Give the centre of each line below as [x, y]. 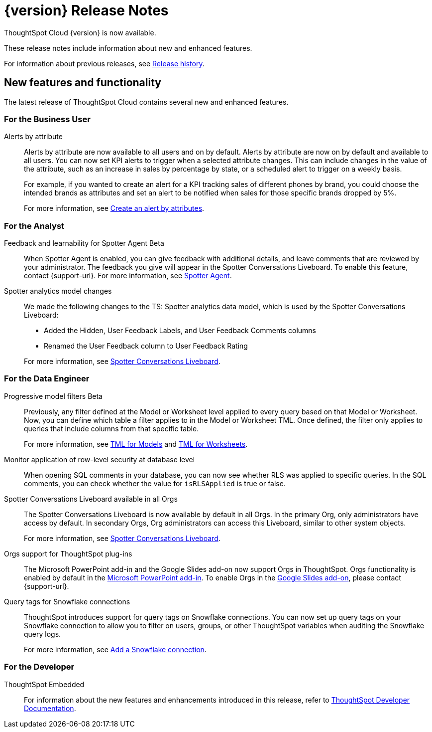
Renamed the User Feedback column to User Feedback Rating [146, 346]
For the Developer [39, 667]
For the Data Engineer [47, 379]
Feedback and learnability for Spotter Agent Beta [84, 243]
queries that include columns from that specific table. [111, 428]
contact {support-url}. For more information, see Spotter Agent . [128, 276]
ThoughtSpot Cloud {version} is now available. [80, 32]
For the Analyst [34, 226]
